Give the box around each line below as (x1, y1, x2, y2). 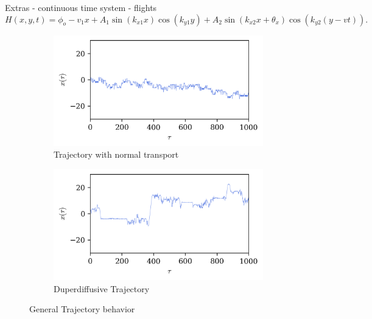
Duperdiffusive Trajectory (54, 282, 150, 295)
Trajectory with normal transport (54, 148, 179, 161)
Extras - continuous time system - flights (5, 1, 157, 13)
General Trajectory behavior (29, 303, 135, 315)
